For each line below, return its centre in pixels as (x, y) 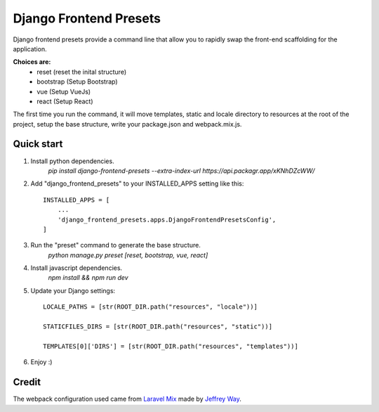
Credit (27, 382)
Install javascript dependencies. (77, 268)
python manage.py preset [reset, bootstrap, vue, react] (128, 255)
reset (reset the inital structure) (82, 72)
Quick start (38, 144)
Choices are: (32, 62)
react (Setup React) (65, 101)
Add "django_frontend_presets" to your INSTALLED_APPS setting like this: (137, 184)
